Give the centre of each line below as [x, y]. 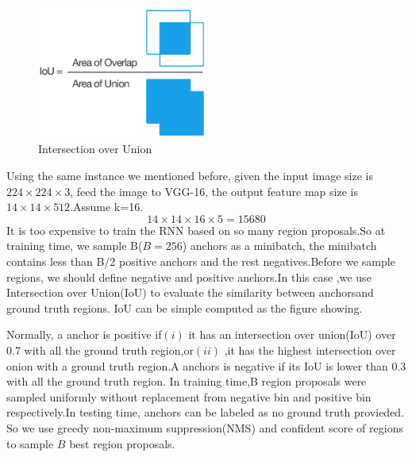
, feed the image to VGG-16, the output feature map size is [214, 191]
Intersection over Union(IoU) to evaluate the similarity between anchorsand [190, 292]
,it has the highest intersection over [310, 349]
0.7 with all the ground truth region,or [100, 349]
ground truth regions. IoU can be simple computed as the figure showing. [185, 307]
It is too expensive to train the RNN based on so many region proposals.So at [196, 230]
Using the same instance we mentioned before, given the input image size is [190, 176]
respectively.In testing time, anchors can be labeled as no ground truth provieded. [206, 412]
